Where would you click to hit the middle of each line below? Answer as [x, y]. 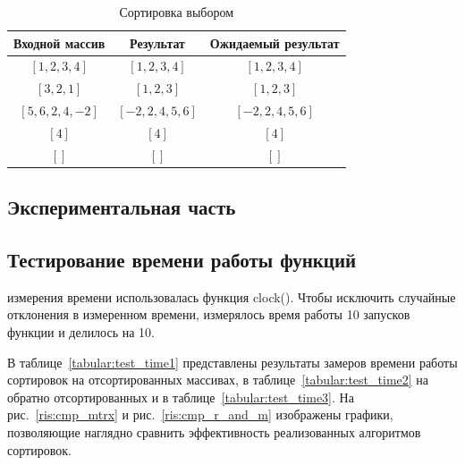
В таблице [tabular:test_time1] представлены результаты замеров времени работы [232, 362]
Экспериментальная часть [122, 207]
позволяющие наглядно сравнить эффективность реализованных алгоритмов [214, 432]
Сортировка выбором [177, 12]
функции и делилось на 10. [81, 332]
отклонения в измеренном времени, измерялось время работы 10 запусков [209, 314]
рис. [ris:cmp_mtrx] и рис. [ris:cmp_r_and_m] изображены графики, [200, 414]
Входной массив [59, 42]
